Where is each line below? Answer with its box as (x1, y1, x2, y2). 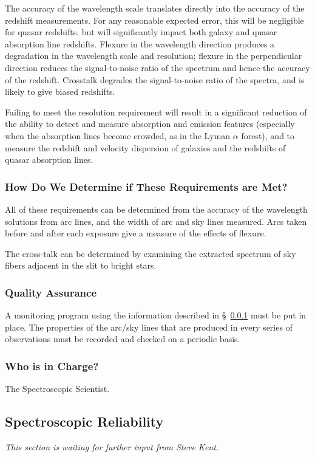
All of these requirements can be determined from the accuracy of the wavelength (5, 202, 308, 215)
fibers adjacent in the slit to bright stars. (5, 259, 157, 272)
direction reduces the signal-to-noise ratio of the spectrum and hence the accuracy (5, 61, 310, 74)
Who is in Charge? (5, 358, 99, 373)
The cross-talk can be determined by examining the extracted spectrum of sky (5, 247, 296, 259)
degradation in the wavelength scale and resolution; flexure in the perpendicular (5, 49, 302, 62)
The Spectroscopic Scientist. (5, 382, 110, 395)
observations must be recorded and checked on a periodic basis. (5, 332, 240, 345)
